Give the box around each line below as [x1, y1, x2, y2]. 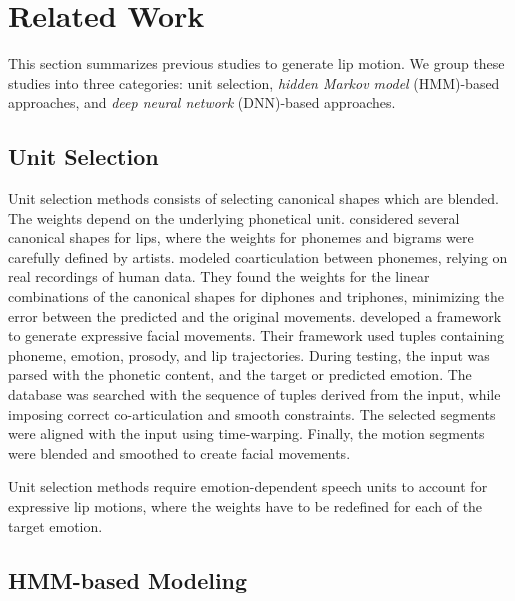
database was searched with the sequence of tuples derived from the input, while [8, 384, 501, 405]
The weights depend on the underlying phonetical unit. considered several [8, 207, 460, 228]
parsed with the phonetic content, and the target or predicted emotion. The [8, 364, 472, 385]
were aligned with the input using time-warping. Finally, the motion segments [8, 423, 485, 444]
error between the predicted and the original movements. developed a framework [8, 305, 502, 326]
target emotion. [8, 515, 103, 536]
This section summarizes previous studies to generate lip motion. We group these [8, 53, 505, 74]
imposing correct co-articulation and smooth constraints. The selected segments [8, 403, 496, 424]
